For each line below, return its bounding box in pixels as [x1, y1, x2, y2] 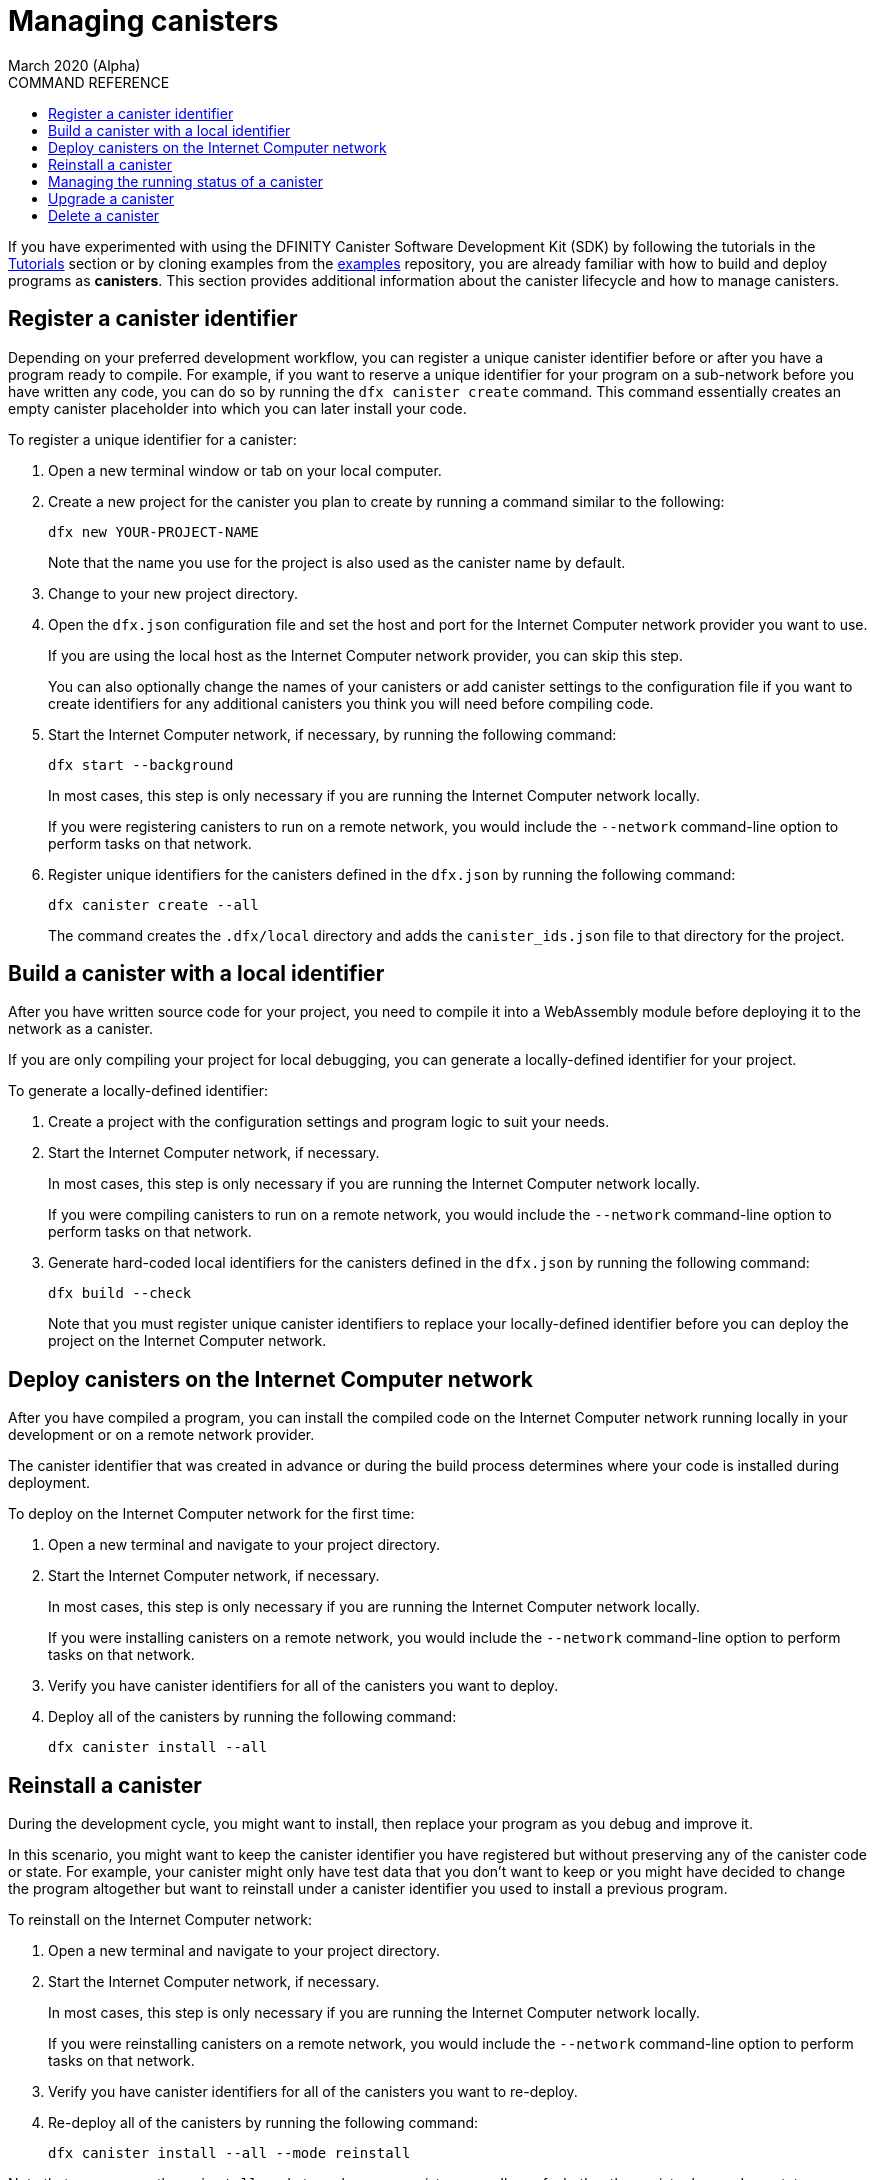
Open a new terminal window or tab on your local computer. [48, 461, 442, 479]
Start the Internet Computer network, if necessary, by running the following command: [48, 725, 617, 743]
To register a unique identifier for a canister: [8, 430, 297, 448]
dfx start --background [48, 756, 234, 773]
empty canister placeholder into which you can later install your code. [8, 399, 467, 417]
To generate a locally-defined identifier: [8, 1082, 268, 1100]
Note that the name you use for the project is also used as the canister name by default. [48, 553, 626, 571]
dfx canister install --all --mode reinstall [48, 2145, 411, 2162]
